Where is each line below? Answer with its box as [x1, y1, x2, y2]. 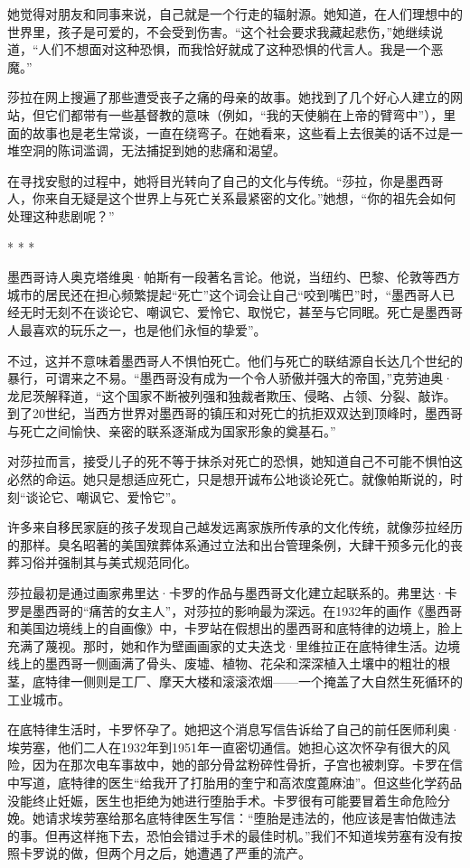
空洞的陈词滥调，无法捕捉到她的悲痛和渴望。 [19, 141, 286, 160]
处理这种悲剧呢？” [7, 206, 115, 225]
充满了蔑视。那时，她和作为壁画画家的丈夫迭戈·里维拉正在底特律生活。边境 [7, 636, 460, 655]
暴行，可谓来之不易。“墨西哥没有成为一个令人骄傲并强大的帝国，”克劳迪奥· [7, 369, 454, 387]
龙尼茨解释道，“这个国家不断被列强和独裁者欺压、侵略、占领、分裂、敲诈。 [7, 386, 456, 405]
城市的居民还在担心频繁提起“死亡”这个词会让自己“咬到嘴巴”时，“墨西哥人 [7, 285, 443, 303]
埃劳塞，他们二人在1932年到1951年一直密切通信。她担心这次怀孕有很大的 [7, 737, 437, 756]
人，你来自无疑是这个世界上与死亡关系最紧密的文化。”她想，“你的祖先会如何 [7, 189, 456, 208]
